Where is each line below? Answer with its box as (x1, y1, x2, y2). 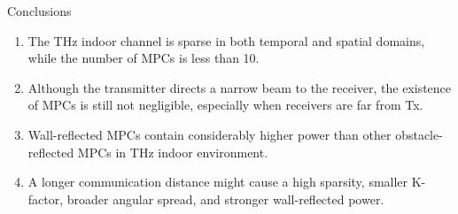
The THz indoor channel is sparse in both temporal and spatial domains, (27, 31, 425, 50)
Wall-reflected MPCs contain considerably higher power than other (27, 125, 392, 143)
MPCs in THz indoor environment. (77, 142, 268, 161)
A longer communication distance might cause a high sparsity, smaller (27, 172, 408, 191)
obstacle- (395, 125, 443, 143)
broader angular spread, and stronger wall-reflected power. (66, 189, 384, 208)
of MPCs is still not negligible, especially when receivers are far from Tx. (27, 96, 423, 114)
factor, (27, 189, 64, 208)
